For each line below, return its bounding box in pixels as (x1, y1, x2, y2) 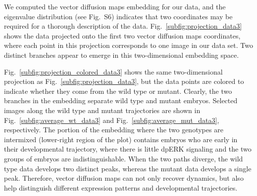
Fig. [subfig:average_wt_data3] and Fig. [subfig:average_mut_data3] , (4, 115, 219, 125)
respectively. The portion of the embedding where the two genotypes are (4, 124, 223, 135)
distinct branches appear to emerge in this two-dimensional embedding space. (4, 49, 239, 60)
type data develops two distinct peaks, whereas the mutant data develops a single (4, 163, 252, 173)
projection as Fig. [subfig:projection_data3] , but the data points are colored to (4, 76, 244, 86)
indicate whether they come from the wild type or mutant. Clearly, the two (4, 85, 232, 96)
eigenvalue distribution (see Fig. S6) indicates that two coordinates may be (4, 11, 233, 21)
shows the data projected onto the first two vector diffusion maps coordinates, (4, 30, 241, 40)
